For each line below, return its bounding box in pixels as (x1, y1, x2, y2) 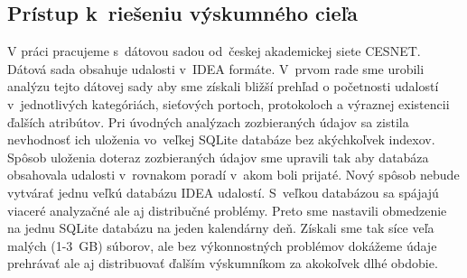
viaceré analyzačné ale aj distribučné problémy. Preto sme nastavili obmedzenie (7, 200, 447, 219)
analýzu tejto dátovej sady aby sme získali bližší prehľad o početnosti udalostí (7, 77, 439, 96)
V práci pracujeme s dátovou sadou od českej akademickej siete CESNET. (7, 42, 421, 60)
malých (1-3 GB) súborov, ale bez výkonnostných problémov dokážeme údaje (7, 236, 437, 255)
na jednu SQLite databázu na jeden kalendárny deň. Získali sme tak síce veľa (7, 218, 434, 237)
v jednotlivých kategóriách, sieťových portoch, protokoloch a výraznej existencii (7, 94, 450, 113)
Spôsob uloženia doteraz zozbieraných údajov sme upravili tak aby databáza (7, 147, 429, 166)
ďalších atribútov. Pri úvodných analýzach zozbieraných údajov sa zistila (7, 112, 409, 131)
